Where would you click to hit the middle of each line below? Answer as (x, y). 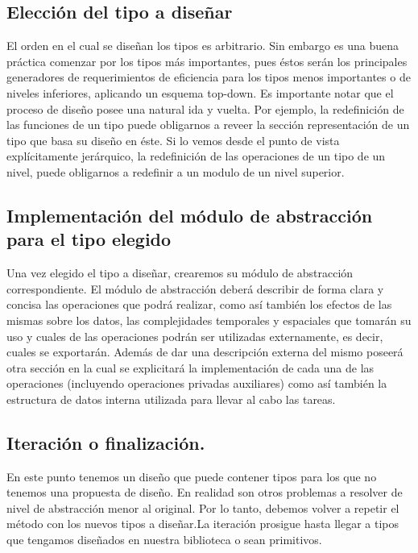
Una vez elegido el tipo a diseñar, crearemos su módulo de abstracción (180, 273)
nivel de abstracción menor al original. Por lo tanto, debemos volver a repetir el (203, 507)
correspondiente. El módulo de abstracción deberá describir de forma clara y (195, 288)
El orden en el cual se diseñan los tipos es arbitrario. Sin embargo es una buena (203, 46)
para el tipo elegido (89, 239)
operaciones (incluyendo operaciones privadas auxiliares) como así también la (197, 383)
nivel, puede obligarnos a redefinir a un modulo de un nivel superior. (176, 171)
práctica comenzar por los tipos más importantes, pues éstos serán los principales (207, 61)
